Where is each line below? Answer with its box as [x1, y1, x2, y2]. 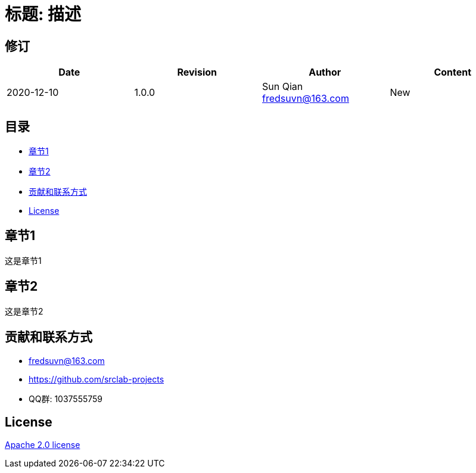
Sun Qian [262, 80, 303, 93]
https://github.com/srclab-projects [29, 374, 164, 384]
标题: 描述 [5, 4, 81, 24]
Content [434, 66, 472, 79]
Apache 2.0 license [5, 440, 80, 450]
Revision [177, 66, 217, 79]
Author [309, 66, 341, 79]
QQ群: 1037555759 [29, 393, 103, 404]
